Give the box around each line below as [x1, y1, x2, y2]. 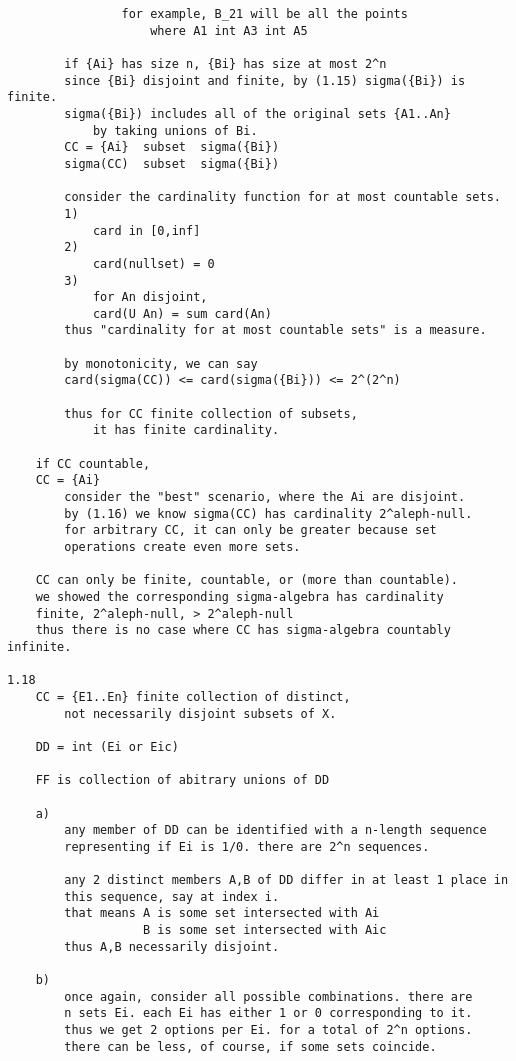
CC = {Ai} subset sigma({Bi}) [64, 140, 280, 155]
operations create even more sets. [64, 540, 301, 554]
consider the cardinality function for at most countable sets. [64, 190, 501, 205]
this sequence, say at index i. [64, 889, 280, 904]
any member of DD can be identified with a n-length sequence [64, 823, 487, 838]
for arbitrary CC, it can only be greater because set [64, 523, 437, 538]
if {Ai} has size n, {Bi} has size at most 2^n [64, 56, 387, 71]
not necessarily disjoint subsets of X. [64, 706, 337, 721]
